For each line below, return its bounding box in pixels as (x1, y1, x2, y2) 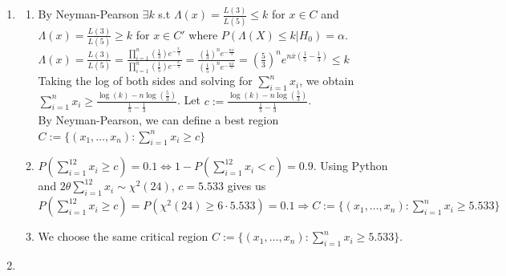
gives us (227, 177, 266, 194)
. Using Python (313, 157, 388, 174)
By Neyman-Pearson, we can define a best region (38, 112, 279, 128)
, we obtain (299, 72, 354, 89)
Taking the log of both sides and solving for (38, 72, 253, 89)
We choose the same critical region (38, 228, 208, 245)
